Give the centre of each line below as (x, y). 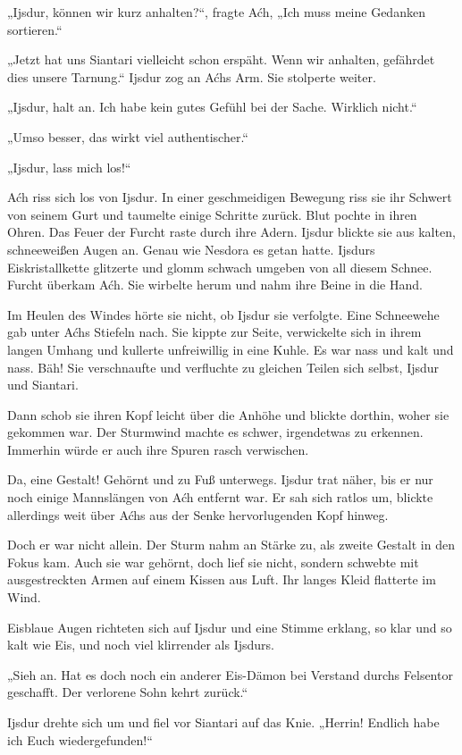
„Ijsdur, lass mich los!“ (69, 167)
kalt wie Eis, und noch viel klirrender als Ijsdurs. (141, 645)
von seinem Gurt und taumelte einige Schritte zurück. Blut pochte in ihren (212, 214)
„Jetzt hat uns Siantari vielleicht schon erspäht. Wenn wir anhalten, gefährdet (221, 59)
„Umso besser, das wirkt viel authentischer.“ (128, 136)
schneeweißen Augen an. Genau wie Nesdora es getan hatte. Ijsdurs (191, 249)
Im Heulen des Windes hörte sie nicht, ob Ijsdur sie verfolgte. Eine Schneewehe (223, 314)
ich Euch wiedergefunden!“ (80, 739)
